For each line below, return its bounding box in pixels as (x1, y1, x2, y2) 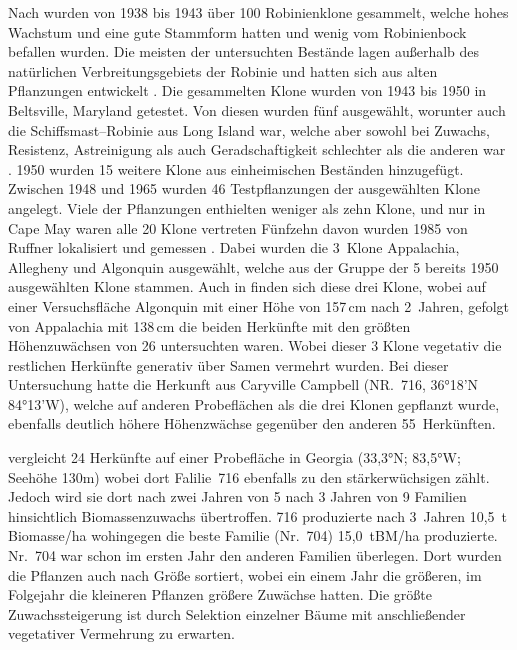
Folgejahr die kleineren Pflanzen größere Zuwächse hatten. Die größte (8, 584, 432, 605)
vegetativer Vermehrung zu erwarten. (8, 623, 235, 644)
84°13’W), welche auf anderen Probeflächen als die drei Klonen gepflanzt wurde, (8, 393, 500, 414)
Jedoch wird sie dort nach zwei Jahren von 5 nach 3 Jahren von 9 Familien (8, 486, 467, 507)
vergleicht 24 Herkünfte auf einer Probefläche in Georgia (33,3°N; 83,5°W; (8, 447, 461, 468)
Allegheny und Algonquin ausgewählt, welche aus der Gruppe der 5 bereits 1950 (8, 256, 499, 277)
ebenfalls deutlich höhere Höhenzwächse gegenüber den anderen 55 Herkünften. (8, 413, 496, 434)
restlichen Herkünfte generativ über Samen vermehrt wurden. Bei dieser (8, 354, 449, 375)
